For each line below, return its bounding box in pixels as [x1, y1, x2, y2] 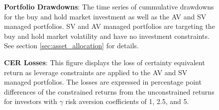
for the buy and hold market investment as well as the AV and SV [4, 11, 207, 21]
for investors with [4, 96, 57, 107]
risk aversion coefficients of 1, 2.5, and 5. [65, 96, 189, 107]
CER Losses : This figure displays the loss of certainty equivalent [4, 57, 205, 67]
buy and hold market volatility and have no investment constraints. [4, 30, 210, 41]
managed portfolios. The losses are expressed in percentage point [4, 77, 202, 87]
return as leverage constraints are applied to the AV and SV [4, 67, 188, 77]
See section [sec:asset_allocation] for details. [4, 40, 139, 51]
